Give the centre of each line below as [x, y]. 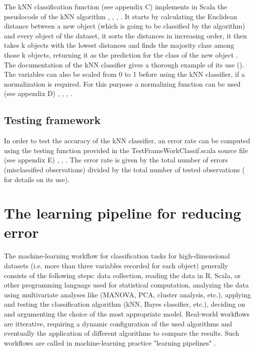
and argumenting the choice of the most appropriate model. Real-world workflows [127, 313]
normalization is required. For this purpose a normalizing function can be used [122, 83]
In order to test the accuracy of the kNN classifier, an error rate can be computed [127, 141]
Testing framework [52, 120]
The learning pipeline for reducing [123, 213]
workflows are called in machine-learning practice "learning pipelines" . [110, 342]
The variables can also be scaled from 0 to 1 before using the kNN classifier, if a [125, 74]
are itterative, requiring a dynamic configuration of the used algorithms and [118, 323]
